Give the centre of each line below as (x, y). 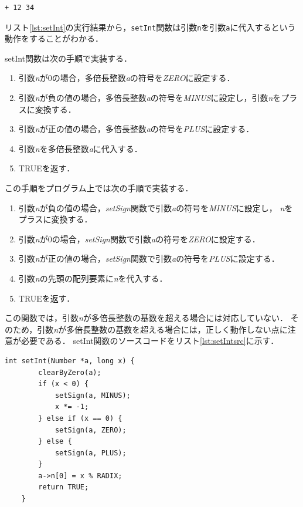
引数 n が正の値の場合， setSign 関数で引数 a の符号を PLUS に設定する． (149, 258)
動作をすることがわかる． (54, 38)
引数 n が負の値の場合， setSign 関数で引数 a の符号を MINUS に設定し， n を (156, 207)
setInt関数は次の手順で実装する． (69, 58)
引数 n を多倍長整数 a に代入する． (80, 148)
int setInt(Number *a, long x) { (70, 361)
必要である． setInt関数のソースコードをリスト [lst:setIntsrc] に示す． (150, 341)
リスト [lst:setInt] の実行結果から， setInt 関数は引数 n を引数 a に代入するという (150, 27)
